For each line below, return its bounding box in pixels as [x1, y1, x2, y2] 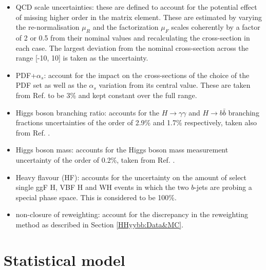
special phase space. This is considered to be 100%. [15, 191, 177, 202]
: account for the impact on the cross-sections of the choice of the [44, 69, 250, 80]
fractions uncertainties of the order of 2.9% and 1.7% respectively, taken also [15, 117, 257, 128]
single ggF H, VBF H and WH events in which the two [15, 182, 189, 192]
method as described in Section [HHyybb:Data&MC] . [15, 219, 184, 229]
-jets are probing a [194, 182, 252, 192]
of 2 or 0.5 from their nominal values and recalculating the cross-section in [15, 32, 250, 43]
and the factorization [92, 22, 159, 32]
